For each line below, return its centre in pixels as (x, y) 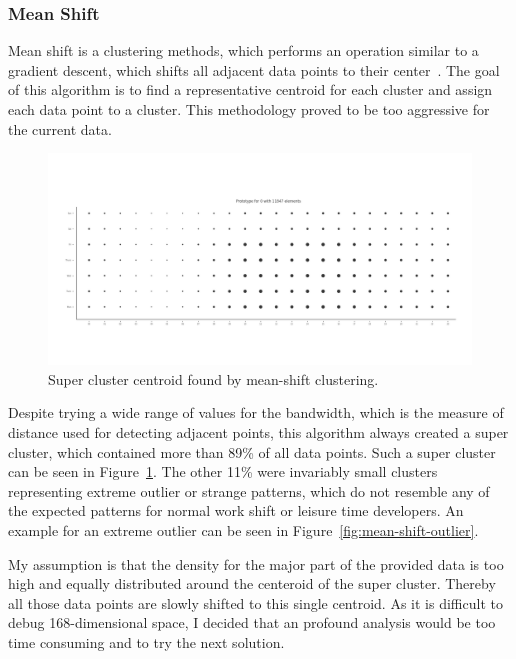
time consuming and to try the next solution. (146, 641)
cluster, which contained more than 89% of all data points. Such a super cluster (252, 451)
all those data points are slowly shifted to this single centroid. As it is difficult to (255, 602)
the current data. (60, 128)
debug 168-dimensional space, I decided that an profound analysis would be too (252, 622)
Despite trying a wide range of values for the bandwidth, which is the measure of (256, 412)
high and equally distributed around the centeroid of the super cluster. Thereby (252, 583)
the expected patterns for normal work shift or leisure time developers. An (236, 510)
